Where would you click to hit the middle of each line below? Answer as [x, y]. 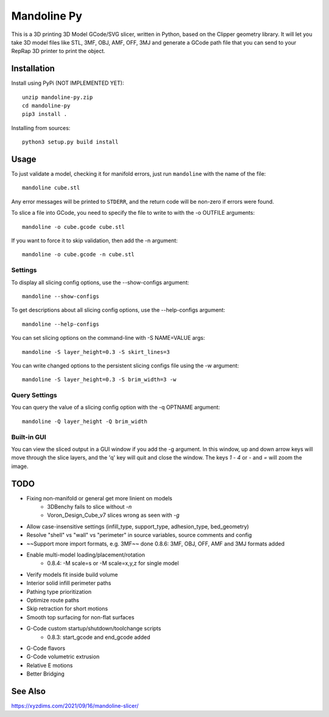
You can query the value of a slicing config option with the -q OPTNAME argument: [116, 407]
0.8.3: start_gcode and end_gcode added [99, 637]
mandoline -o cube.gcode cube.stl [73, 227]
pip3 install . [45, 114]
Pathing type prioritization [59, 591]
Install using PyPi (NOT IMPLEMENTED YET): [68, 83]
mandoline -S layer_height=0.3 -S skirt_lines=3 [96, 352]
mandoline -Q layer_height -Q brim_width [85, 421]
